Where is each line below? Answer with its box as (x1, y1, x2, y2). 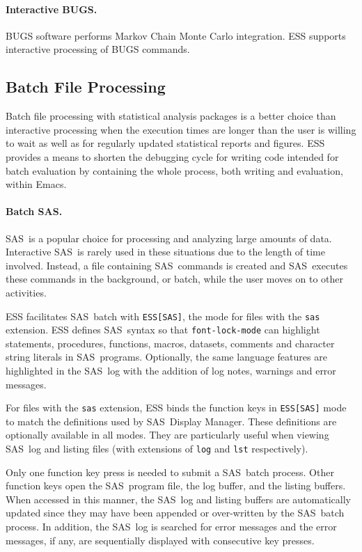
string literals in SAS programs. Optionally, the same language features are (6, 349, 327, 364)
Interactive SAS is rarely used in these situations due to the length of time (6, 244, 326, 259)
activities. (6, 285, 47, 299)
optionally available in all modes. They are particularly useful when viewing (6, 427, 329, 442)
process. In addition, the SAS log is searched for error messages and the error (6, 519, 337, 534)
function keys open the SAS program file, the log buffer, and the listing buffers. (6, 478, 346, 493)
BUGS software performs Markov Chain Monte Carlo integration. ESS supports (6, 28, 346, 42)
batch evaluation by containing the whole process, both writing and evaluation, (6, 163, 343, 178)
